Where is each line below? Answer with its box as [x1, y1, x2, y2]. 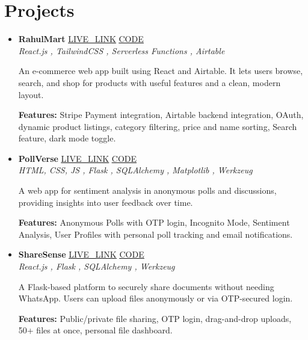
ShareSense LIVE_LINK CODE [18, 248, 144, 261]
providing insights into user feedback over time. [18, 196, 193, 208]
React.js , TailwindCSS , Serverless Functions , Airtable [18, 44, 225, 57]
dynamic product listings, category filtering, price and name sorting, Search [18, 120, 297, 132]
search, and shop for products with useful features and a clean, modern [18, 76, 281, 88]
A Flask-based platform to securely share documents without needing [18, 280, 274, 292]
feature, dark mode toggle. [18, 132, 116, 144]
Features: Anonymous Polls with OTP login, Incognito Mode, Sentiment [18, 216, 290, 229]
